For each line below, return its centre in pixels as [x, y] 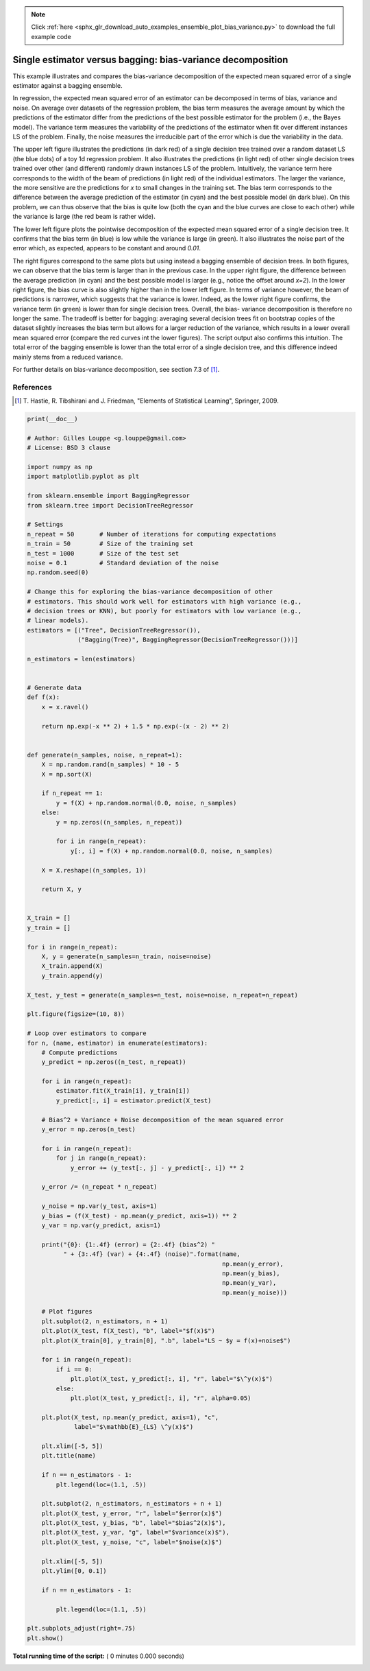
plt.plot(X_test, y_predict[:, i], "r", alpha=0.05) [161, 1398]
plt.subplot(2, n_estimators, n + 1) [105, 1321]
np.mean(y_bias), [251, 1273]
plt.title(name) [69, 1456]
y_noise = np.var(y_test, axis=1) [99, 1206]
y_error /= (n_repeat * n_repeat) [99, 1187]
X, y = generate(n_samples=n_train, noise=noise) [126, 957]
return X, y [62, 889]
